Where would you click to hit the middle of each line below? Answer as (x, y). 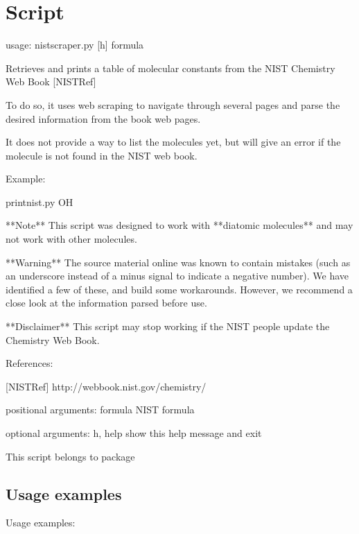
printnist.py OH (40, 201)
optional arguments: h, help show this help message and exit (134, 433)
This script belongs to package (70, 456)
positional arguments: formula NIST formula (100, 410)
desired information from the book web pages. (103, 118)
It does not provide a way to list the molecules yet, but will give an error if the (173, 142)
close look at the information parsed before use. (106, 303)
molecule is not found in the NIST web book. (102, 155)
